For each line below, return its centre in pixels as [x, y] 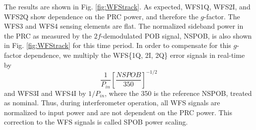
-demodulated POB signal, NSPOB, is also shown [176, 35]
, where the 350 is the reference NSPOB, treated [178, 93]
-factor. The [222, 16]
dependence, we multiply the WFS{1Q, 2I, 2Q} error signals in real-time [134, 55]
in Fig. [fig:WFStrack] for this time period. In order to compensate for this [118, 45]
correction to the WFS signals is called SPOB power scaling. [96, 122]
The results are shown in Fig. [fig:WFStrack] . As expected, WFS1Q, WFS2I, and [127, 6]
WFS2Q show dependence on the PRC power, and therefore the [101, 16]
